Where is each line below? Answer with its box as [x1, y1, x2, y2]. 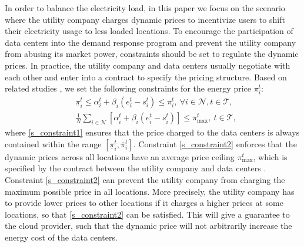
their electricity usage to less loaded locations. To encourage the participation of [5, 25, 293, 37]
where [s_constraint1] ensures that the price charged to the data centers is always [5, 126, 300, 138]
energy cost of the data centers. [5, 231, 118, 243]
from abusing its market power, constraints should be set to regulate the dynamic [5, 48, 299, 60]
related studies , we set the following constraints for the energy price [5, 82, 252, 94]
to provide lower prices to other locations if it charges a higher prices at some [5, 197, 283, 209]
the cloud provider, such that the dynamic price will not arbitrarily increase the [5, 219, 292, 232]
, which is [253, 150, 288, 163]
